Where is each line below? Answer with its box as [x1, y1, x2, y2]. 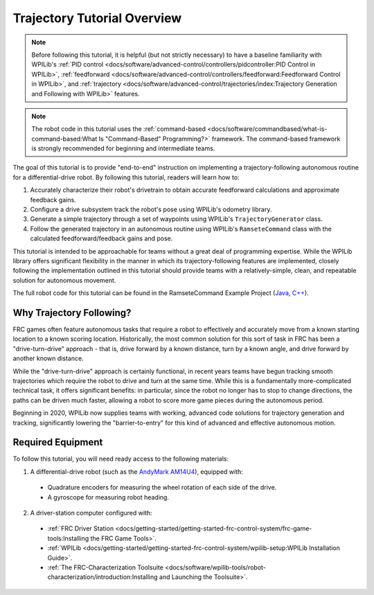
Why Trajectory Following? [12, 307, 132, 319]
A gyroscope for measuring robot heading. [47, 492, 170, 501]
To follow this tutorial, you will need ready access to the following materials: [12, 454, 229, 463]
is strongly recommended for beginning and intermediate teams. [31, 144, 215, 152]
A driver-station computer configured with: [30, 509, 152, 517]
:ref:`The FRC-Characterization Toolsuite [47, 563, 164, 571]
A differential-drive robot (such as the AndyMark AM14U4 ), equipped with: [30, 468, 244, 476]
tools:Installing [47, 534, 89, 542]
